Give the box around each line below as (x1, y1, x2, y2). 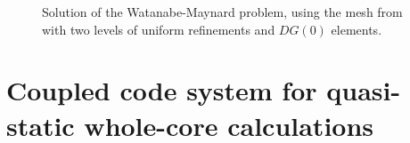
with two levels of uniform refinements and (42, 20, 275, 38)
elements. (331, 20, 382, 38)
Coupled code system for (6, 72, 317, 108)
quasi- (326, 72, 401, 108)
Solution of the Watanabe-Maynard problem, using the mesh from (42, 3, 403, 20)
